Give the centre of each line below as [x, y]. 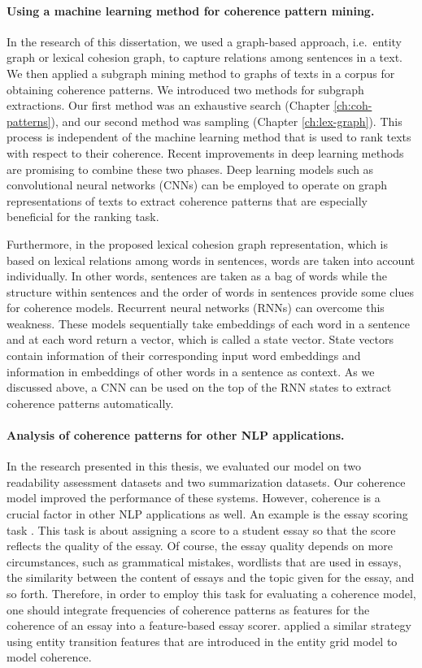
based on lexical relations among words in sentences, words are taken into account [211, 260]
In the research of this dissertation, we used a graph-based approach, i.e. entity [204, 41]
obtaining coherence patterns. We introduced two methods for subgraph [185, 89]
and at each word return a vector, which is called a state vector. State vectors [200, 339]
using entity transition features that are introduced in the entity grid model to [202, 641]
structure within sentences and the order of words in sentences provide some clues [210, 291]
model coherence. [49, 657]
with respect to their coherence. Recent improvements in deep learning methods [205, 152]
